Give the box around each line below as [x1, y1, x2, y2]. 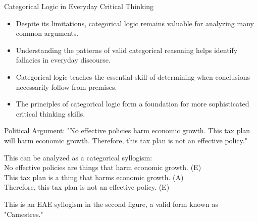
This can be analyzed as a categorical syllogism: [4, 152, 152, 162]
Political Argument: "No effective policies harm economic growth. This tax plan [4, 125, 250, 136]
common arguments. [16, 28, 79, 38]
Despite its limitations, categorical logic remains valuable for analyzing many [16, 18, 254, 28]
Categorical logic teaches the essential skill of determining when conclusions [16, 71, 250, 82]
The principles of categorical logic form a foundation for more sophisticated [16, 98, 249, 109]
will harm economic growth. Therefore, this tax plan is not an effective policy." [4, 135, 247, 145]
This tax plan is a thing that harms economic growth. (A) [4, 172, 184, 182]
